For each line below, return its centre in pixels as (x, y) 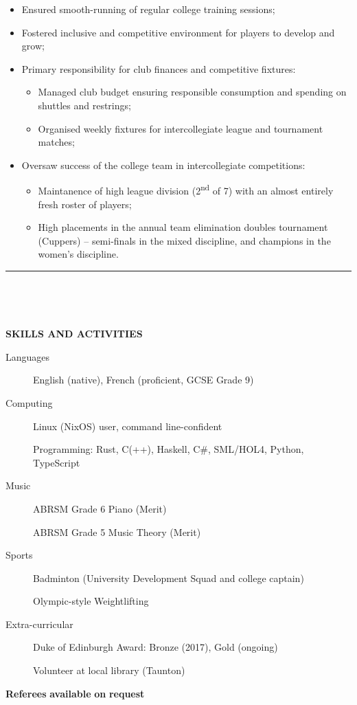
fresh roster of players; (85, 204)
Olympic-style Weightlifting (91, 601)
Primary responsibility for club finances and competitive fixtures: (159, 68)
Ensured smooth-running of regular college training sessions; (148, 9)
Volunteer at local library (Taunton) (109, 670)
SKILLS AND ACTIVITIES (74, 334)
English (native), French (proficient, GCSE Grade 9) (143, 380)
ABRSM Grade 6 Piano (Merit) (100, 508)
